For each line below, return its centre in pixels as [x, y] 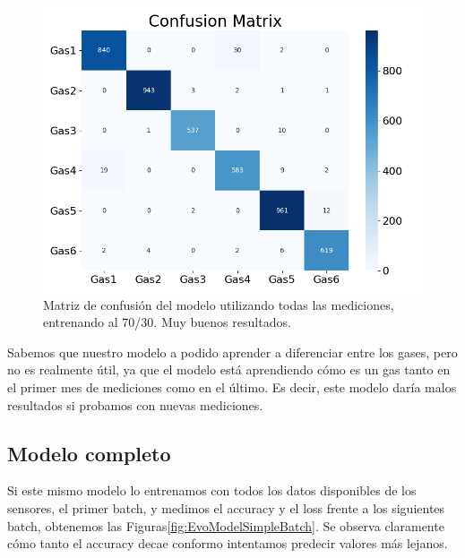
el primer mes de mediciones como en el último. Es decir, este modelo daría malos [232, 386]
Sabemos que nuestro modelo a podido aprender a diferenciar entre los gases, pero [232, 352]
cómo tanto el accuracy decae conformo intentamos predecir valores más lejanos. [228, 543]
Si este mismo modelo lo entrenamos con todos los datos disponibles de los [212, 490]
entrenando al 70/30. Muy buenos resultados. [167, 322]
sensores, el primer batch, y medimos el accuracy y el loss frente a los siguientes [226, 507]
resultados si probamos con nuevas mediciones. [135, 404]
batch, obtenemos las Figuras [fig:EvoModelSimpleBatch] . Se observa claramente [226, 525]
